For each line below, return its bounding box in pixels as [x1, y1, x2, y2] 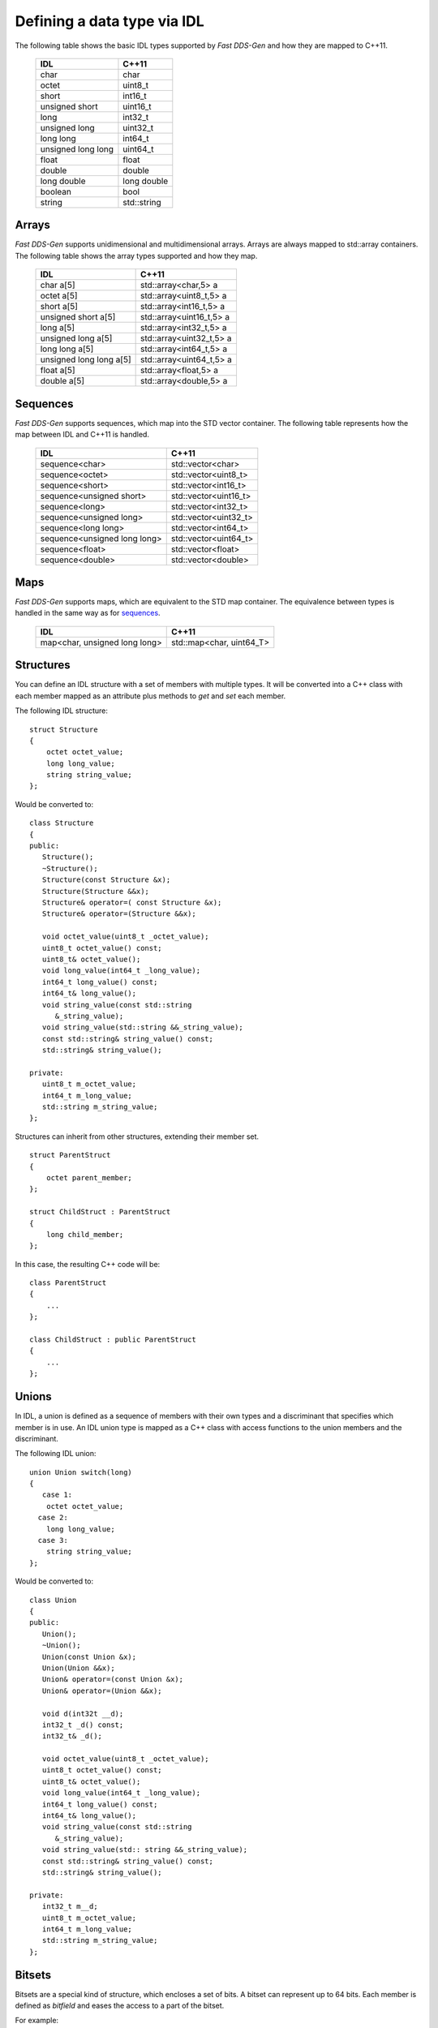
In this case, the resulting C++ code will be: [15, 1259, 161, 1269]
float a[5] [40, 365, 76, 376]
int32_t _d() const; [41, 1720, 124, 1729]
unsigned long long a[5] [40, 354, 131, 365]
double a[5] [40, 376, 85, 387]
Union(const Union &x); [41, 1652, 137, 1661]
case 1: [41, 1490, 73, 1500]
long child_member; [45, 1230, 124, 1239]
